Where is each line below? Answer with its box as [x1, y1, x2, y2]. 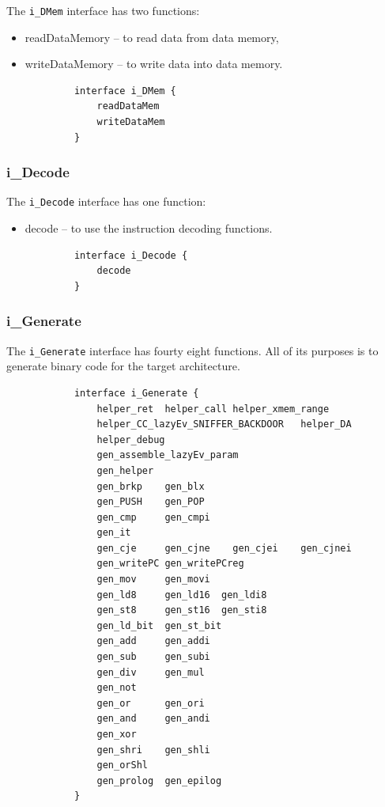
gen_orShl [96, 760, 148, 771]
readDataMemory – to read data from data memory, [25, 28, 279, 45]
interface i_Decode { [74, 249, 188, 261]
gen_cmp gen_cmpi [96, 511, 210, 523]
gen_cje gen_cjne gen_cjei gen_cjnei [96, 542, 352, 554]
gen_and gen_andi [96, 713, 210, 725]
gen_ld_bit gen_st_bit [96, 619, 222, 631]
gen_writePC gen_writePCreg [96, 558, 244, 570]
